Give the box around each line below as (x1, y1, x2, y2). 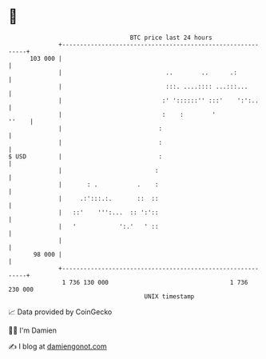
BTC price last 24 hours (129, 34, 213, 42)
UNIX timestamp (144, 292, 195, 301)
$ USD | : (8, 152, 162, 161)
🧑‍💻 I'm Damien (8, 325, 58, 335)
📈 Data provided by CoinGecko (8, 307, 113, 317)
